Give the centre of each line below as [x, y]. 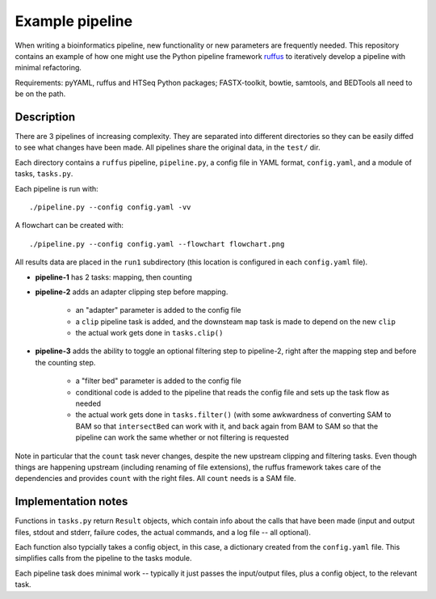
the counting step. [65, 362]
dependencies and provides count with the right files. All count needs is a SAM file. [155, 479]
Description [45, 117]
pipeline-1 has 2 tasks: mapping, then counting [114, 277]
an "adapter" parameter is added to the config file [158, 310]
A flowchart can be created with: [69, 226]
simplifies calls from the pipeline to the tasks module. [103, 559]
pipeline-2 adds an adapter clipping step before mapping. [132, 292]
